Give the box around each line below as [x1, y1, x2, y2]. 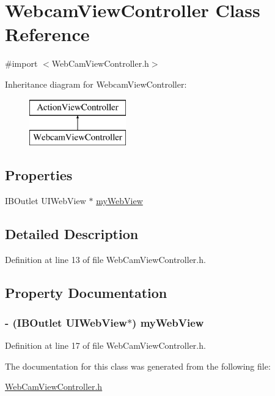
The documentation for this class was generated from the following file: [5, 359, 271, 372]
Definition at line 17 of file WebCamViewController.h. [5, 339, 206, 352]
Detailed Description [5, 224, 139, 243]
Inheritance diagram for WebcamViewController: [5, 77, 187, 90]
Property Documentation [5, 283, 167, 302]
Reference [5, 21, 90, 47]
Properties [5, 166, 73, 185]
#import [5, 57, 38, 70]
